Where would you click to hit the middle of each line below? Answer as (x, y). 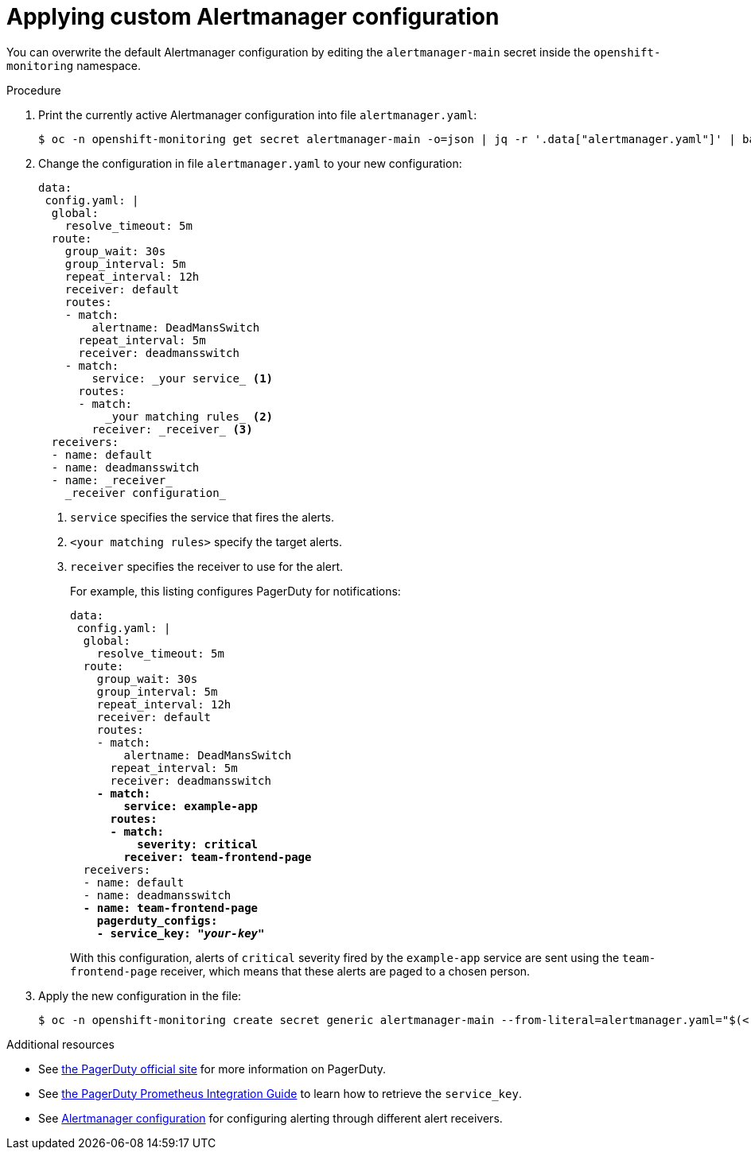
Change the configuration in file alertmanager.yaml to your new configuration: (250, 163)
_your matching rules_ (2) (189, 416)
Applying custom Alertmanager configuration (253, 17)
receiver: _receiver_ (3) (172, 429)
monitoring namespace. (74, 65)
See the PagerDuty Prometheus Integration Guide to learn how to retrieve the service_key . (280, 1093)
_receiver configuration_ (146, 493)
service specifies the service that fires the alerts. (202, 517)
